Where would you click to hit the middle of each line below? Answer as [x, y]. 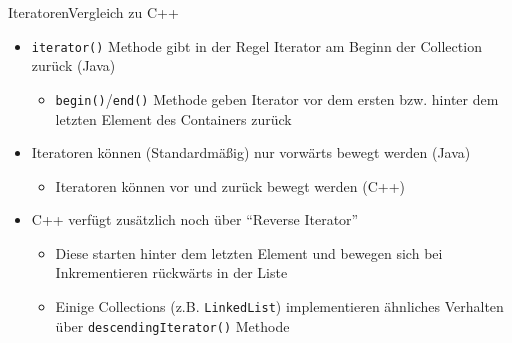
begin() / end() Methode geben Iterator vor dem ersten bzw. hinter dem [277, 98]
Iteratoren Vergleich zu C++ [93, 12]
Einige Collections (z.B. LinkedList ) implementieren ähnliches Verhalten [279, 306]
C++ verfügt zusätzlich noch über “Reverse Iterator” [195, 219]
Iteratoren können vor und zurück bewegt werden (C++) [230, 185]
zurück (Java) [73, 65]
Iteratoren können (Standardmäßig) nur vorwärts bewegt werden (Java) [251, 152]
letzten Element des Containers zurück [173, 118]
